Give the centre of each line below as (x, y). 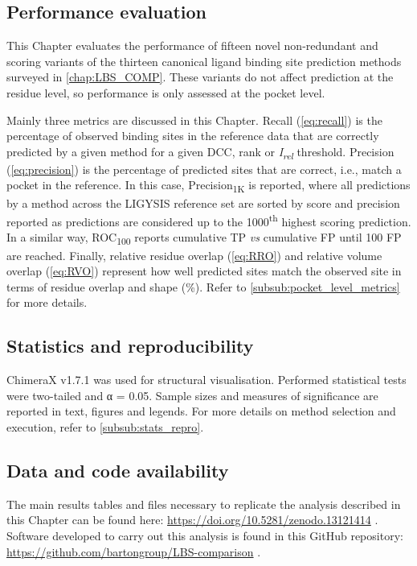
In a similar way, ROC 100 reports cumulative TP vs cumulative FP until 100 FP (204, 238)
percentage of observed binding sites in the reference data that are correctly (193, 136)
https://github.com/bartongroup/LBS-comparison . (134, 551)
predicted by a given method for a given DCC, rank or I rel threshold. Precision (200, 152)
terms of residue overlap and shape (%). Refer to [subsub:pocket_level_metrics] (203, 286)
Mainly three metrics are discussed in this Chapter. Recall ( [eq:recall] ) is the (194, 120)
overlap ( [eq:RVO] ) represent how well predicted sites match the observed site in (204, 271)
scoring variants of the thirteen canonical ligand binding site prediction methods (204, 61)
